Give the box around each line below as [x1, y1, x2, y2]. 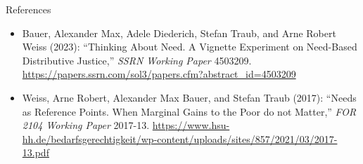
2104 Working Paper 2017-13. [22, 118, 150, 132]
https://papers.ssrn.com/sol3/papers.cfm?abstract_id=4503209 [22, 67, 296, 81]
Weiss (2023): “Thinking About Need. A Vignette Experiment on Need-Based [22, 39, 357, 54]
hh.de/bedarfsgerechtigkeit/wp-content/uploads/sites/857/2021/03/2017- [22, 131, 338, 146]
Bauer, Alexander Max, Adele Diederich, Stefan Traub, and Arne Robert [22, 25, 336, 40]
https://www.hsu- [152, 118, 230, 132]
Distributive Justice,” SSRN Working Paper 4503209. [22, 53, 252, 67]
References [6, 2, 51, 16]
